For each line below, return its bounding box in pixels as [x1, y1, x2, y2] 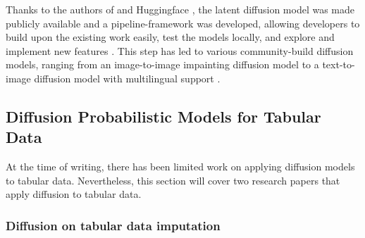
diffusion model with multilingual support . [34, 70, 221, 85]
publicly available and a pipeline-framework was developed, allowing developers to [6, 15, 360, 30]
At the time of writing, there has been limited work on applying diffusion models [6, 159, 355, 174]
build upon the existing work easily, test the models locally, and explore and [6, 30, 335, 44]
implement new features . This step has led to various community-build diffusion [6, 43, 354, 58]
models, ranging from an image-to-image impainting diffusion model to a [6, 57, 319, 72]
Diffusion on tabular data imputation [6, 216, 221, 234]
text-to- [322, 57, 355, 72]
